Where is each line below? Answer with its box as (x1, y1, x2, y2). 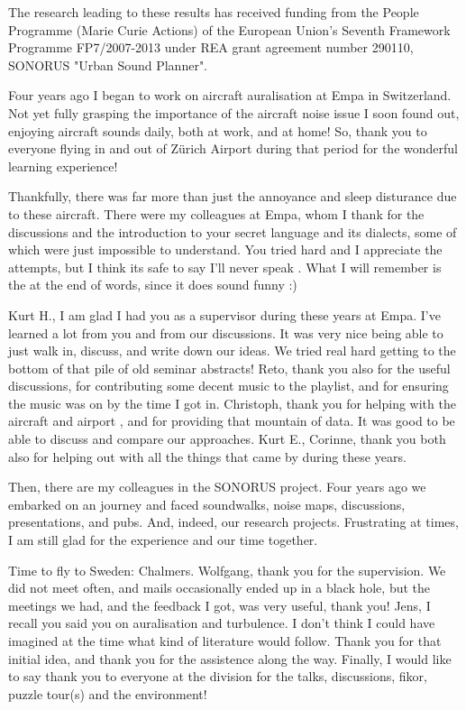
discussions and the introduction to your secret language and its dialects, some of (8, 222, 457, 241)
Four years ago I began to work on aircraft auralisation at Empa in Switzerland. (8, 86, 452, 105)
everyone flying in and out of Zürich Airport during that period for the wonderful (8, 139, 458, 158)
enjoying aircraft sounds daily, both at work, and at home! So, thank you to (8, 121, 427, 140)
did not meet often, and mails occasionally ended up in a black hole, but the (8, 578, 431, 597)
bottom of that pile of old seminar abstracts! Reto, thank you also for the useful (8, 358, 451, 377)
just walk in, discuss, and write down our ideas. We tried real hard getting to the (8, 341, 456, 360)
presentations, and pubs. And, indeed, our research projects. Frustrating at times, (8, 512, 459, 531)
